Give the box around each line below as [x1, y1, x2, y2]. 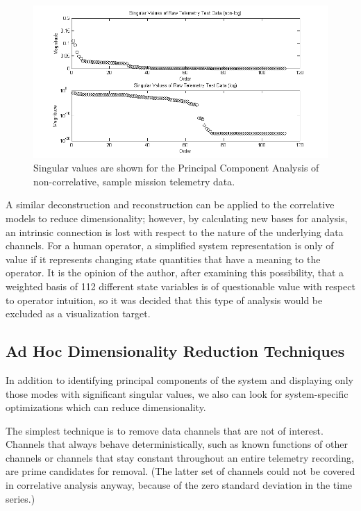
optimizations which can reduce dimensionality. [6, 400, 206, 414]
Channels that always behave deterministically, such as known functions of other [6, 437, 348, 451]
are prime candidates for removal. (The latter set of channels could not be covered [6, 464, 355, 478]
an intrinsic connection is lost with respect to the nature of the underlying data [6, 224, 344, 239]
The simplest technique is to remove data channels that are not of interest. [6, 423, 324, 437]
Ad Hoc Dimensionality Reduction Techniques [6, 340, 345, 362]
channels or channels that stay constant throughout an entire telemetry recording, [6, 450, 354, 464]
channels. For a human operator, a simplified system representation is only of [6, 238, 334, 253]
